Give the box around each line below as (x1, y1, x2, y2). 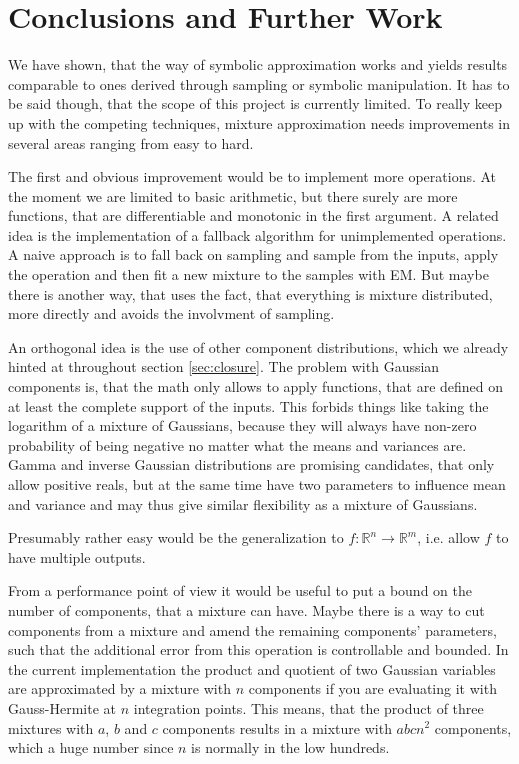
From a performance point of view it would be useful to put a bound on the (8, 580, 472, 601)
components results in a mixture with (162, 717, 392, 738)
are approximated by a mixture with (8, 678, 231, 699)
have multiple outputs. (8, 546, 146, 567)
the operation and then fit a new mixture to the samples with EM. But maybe (8, 264, 489, 285)
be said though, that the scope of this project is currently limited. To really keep (8, 93, 502, 114)
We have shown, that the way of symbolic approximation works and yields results (8, 54, 508, 75)
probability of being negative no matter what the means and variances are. (8, 434, 467, 455)
